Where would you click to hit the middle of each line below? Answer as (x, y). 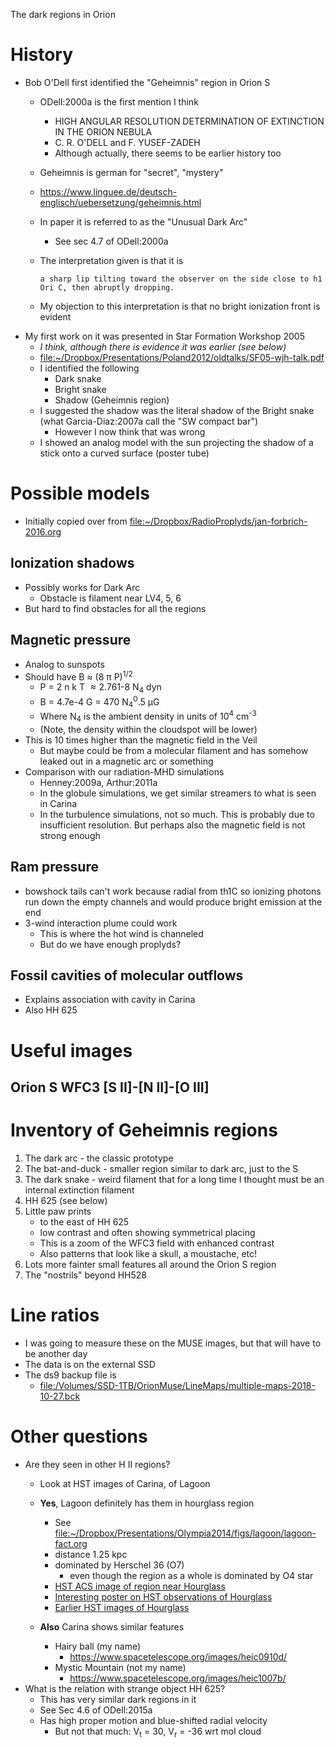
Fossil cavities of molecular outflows (127, 975)
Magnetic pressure (71, 640)
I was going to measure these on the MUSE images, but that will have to (173, 1343)
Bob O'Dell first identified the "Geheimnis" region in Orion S (147, 82)
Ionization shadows (72, 563)
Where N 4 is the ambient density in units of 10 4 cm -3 (148, 716)
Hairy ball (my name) (98, 1646)
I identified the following (89, 368)
